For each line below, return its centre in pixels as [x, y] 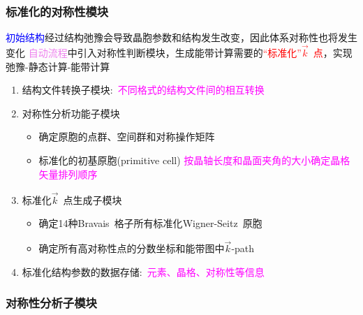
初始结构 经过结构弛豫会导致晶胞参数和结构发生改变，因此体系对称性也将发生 [181, 37]
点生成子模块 [92, 199]
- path [243, 248]
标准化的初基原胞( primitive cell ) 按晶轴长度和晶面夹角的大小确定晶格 [194, 160]
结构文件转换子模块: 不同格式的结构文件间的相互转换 [143, 90]
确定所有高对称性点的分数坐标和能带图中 [132, 248]
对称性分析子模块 [51, 303]
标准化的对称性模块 [57, 11]
